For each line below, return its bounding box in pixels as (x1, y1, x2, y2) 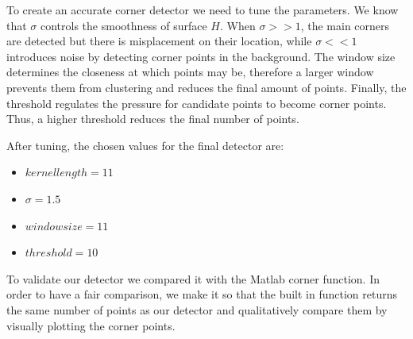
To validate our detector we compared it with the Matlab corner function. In (6, 270, 380, 287)
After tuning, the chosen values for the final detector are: (6, 137, 284, 153)
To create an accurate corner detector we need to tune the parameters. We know (6, 2, 399, 17)
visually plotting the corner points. (6, 317, 176, 333)
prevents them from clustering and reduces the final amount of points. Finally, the (6, 79, 407, 95)
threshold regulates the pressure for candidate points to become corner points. (6, 94, 387, 111)
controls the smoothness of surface (41, 17, 207, 33)
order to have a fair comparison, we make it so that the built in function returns (6, 286, 398, 302)
